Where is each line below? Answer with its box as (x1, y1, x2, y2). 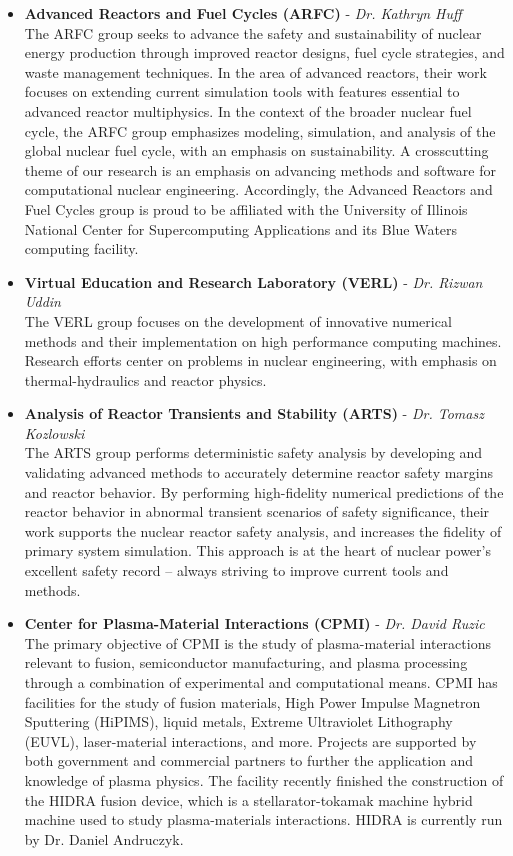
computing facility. (24, 238, 139, 259)
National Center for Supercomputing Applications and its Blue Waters (24, 218, 458, 239)
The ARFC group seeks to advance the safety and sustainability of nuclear (24, 22, 482, 43)
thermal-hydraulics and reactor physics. (24, 369, 267, 390)
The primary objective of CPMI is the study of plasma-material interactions (24, 632, 491, 653)
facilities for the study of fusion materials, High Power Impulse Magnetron (24, 691, 481, 712)
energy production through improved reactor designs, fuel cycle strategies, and (24, 42, 505, 63)
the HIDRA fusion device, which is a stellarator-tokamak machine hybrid (24, 789, 473, 810)
